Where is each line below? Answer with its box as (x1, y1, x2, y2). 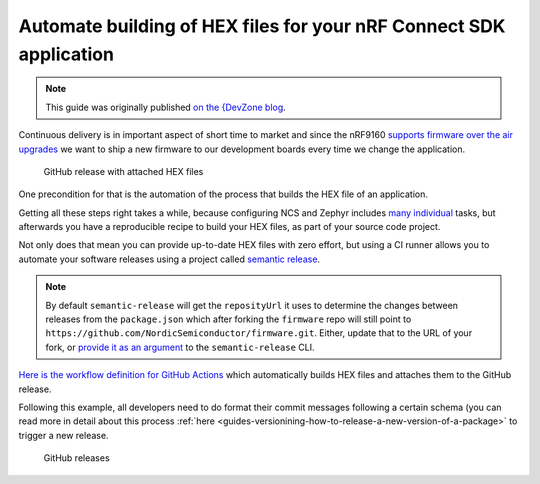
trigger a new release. (18, 429, 109, 441)
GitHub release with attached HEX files (43, 165, 204, 177)
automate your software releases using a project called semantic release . (18, 253, 320, 265)
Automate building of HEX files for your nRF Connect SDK (18, 15, 506, 37)
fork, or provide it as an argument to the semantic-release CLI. (45, 341, 315, 353)
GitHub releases (43, 452, 110, 464)
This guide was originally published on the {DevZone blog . (45, 101, 287, 113)
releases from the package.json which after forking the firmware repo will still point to (45, 313, 412, 325)
